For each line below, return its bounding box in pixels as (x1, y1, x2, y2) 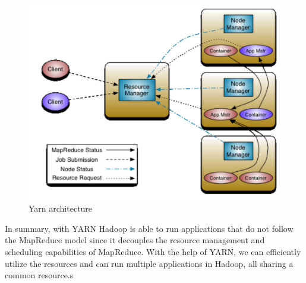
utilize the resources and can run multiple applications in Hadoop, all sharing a (5, 257, 294, 269)
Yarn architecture (29, 202, 93, 215)
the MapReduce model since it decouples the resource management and (5, 234, 265, 246)
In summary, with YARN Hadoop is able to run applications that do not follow (5, 222, 294, 234)
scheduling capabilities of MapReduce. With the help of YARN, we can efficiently (5, 245, 301, 257)
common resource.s (5, 269, 74, 281)
